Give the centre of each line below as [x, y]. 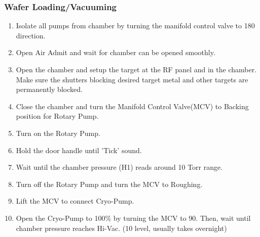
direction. [31, 35]
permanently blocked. [49, 89]
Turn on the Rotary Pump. [58, 133]
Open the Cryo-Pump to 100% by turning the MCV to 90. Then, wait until [133, 218]
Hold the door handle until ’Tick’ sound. [79, 150]
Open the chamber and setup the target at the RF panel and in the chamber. [136, 69]
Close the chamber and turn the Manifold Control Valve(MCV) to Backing [132, 106]
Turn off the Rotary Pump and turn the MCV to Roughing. [109, 184]
